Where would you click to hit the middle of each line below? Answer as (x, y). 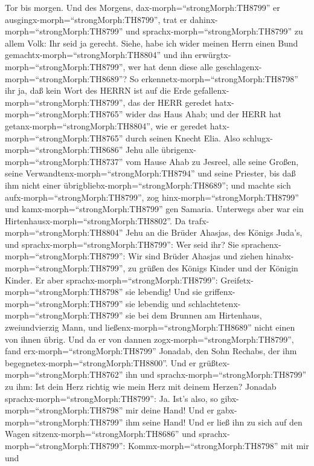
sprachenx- (261, 244)
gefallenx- (211, 90)
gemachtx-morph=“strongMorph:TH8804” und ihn (99, 55)
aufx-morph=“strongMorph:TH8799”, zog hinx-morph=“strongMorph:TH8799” (152, 197)
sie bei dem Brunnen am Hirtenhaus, (194, 315)
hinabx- (280, 256)
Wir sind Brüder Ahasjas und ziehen (196, 256)
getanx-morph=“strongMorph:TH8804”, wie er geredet (106, 125)
